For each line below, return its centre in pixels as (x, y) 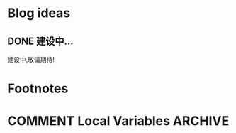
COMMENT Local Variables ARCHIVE (118, 121)
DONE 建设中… (41, 41)
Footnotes (38, 89)
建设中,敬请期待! (31, 59)
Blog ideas (39, 13)
